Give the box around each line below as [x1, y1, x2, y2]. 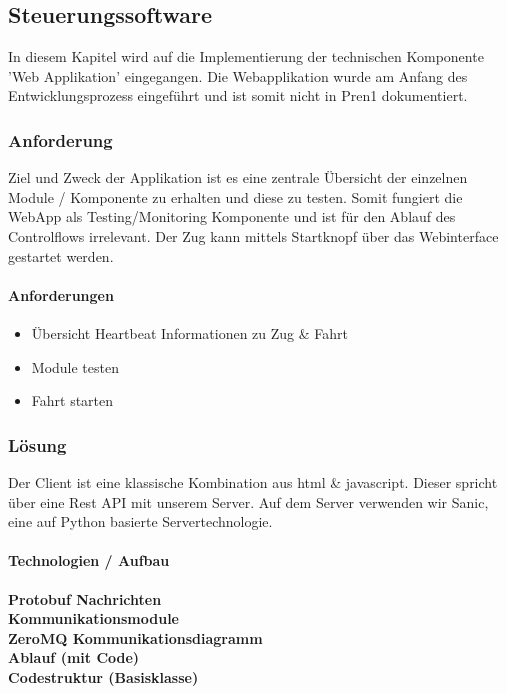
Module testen [31, 356, 119, 377]
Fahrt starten [31, 390, 114, 411]
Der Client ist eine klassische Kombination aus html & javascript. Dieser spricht [8, 471, 498, 492]
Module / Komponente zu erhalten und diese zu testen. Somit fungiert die [8, 186, 463, 207]
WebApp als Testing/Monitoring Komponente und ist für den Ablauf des [8, 206, 456, 227]
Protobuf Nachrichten [8, 588, 162, 609]
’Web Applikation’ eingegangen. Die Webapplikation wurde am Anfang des [8, 65, 468, 86]
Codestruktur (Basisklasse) [8, 666, 199, 687]
